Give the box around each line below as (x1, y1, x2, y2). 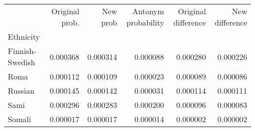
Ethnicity (8, 31, 40, 42)
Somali (8, 113, 31, 125)
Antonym (132, 5, 164, 17)
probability (127, 17, 164, 28)
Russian (8, 85, 35, 96)
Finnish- (8, 45, 36, 56)
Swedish (8, 56, 35, 68)
